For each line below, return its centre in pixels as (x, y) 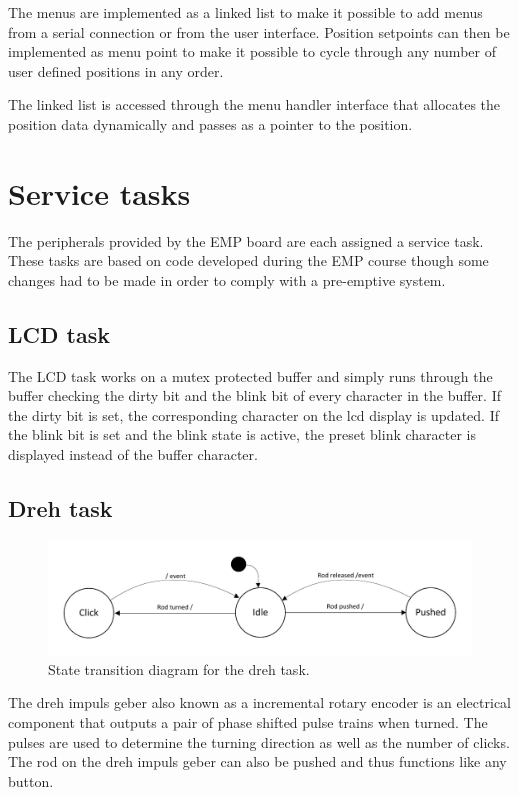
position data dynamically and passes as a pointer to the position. (210, 123)
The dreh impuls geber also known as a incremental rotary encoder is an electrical (259, 702)
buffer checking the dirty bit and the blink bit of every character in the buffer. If (254, 395)
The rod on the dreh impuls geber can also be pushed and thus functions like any (257, 761)
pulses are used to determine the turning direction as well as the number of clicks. (259, 741)
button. (31, 780)
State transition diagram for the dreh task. (179, 668)
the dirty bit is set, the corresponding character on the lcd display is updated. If (253, 414)
